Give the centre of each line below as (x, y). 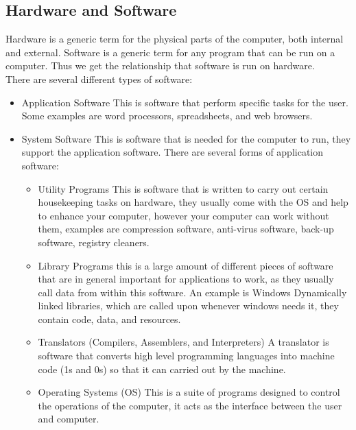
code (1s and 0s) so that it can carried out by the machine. (162, 369)
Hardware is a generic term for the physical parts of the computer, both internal (175, 39)
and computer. (69, 419)
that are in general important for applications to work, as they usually (186, 279)
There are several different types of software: (99, 79)
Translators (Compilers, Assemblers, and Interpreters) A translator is (183, 342)
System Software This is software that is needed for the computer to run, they (186, 138)
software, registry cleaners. (94, 242)
